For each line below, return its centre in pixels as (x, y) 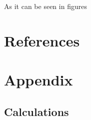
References (42, 40)
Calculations (36, 111)
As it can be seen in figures (45, 6)
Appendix (38, 80)
